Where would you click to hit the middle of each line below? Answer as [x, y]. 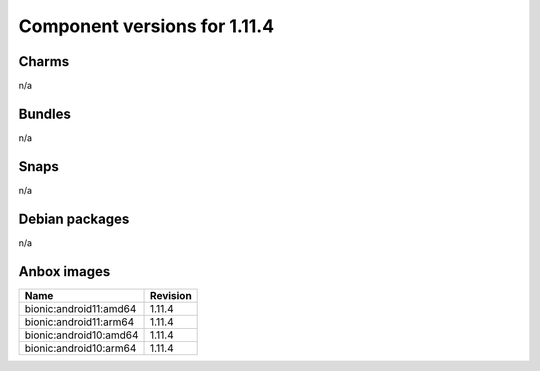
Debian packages [74, 218]
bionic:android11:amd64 [80, 308]
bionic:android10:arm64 [80, 348]
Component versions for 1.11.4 [146, 26]
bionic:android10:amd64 [81, 335]
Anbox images [64, 271]
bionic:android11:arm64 [79, 322]
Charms [44, 61]
